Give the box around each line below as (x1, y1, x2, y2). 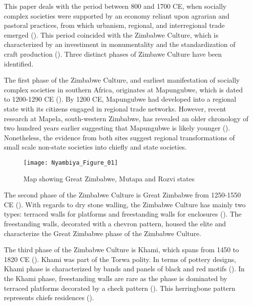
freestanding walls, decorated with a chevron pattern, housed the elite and (4, 218, 226, 228)
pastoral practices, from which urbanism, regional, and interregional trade (4, 20, 225, 30)
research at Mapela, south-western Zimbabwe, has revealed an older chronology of (4, 113, 249, 123)
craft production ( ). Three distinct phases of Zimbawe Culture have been (4, 48, 222, 59)
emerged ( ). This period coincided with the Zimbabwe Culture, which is (4, 29, 218, 40)
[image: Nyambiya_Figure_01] (23, 159, 118, 166)
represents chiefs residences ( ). (4, 292, 94, 303)
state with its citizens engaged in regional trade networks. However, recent (4, 103, 227, 113)
